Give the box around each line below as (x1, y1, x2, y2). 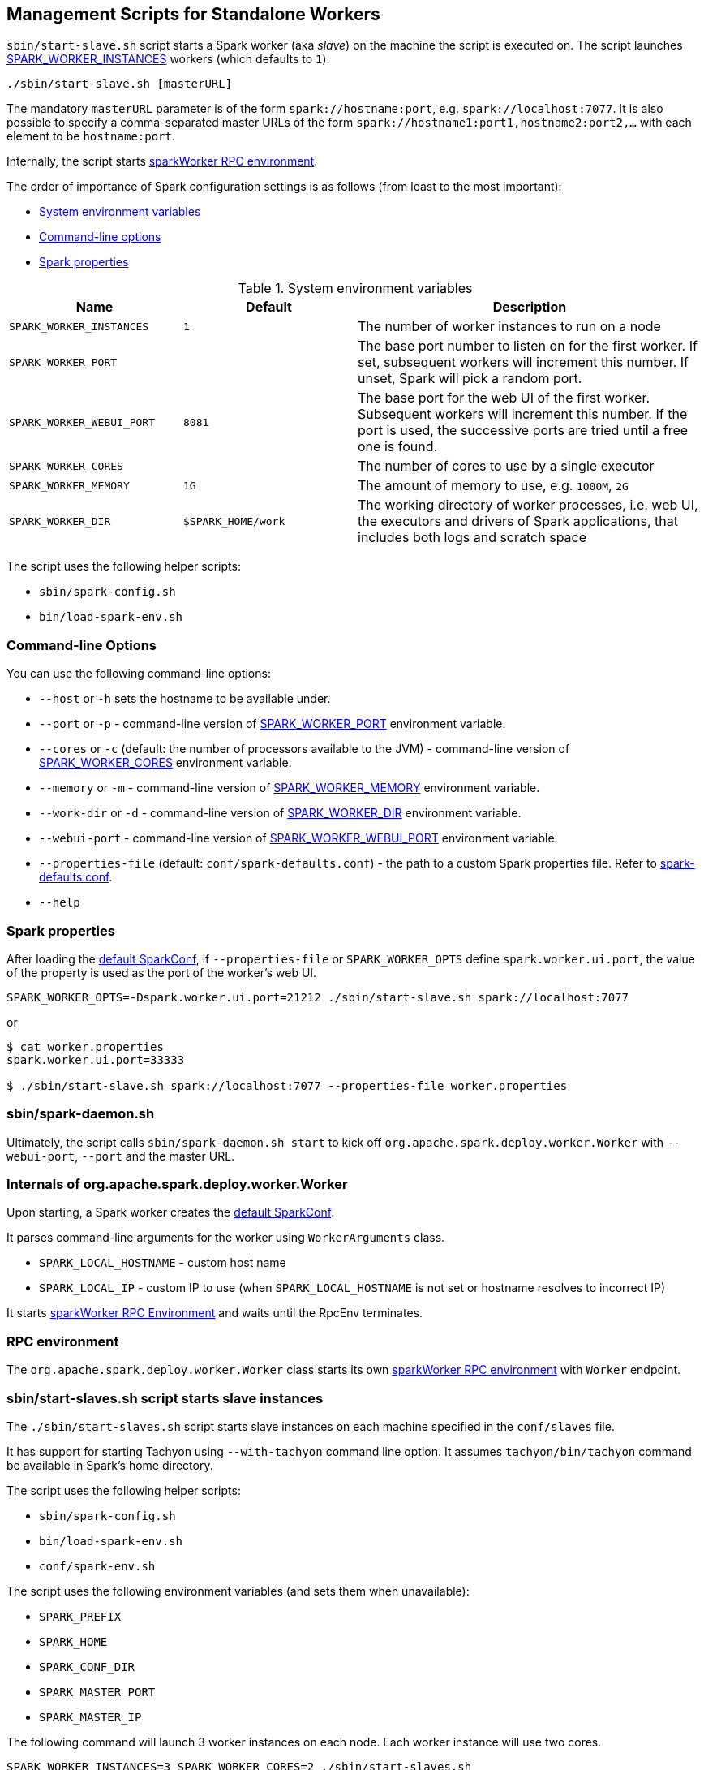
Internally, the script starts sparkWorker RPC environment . (6, 154, 318, 169)
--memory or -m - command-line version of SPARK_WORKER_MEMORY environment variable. (39, 781, 540, 795)
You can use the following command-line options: (6, 666, 271, 681)
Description (492, 299, 567, 316)
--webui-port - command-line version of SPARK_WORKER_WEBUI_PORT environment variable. (39, 831, 558, 846)
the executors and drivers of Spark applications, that (358, 513, 679, 530)
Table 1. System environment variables (238, 280, 473, 297)
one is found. (358, 438, 438, 455)
